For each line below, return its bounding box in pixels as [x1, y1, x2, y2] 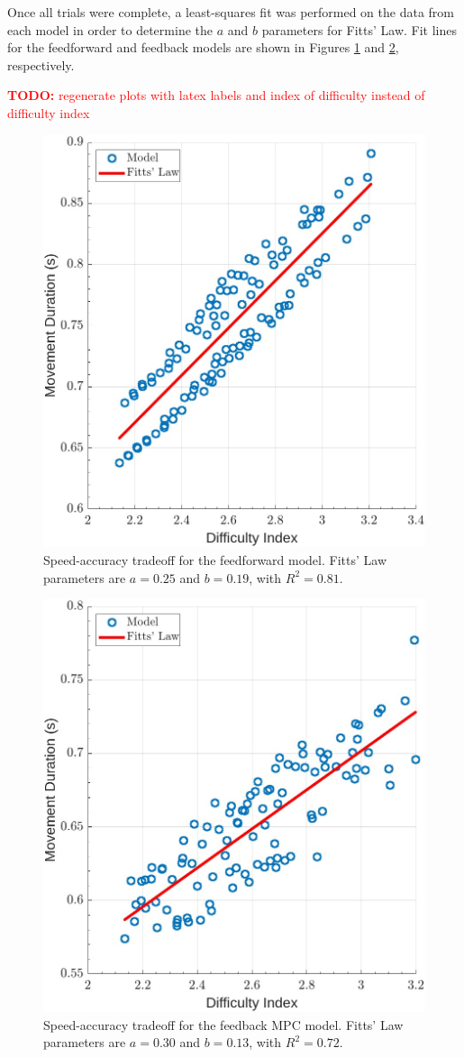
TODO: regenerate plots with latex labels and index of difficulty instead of [7, 86, 425, 105]
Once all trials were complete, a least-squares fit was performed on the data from [7, 3, 455, 21]
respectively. [7, 55, 75, 74]
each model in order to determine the [7, 20, 213, 39]
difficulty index [7, 103, 90, 122]
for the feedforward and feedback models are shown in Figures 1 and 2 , [7, 38, 399, 57]
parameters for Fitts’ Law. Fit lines [261, 20, 458, 39]
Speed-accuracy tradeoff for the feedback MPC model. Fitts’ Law [43, 1015, 404, 1034]
